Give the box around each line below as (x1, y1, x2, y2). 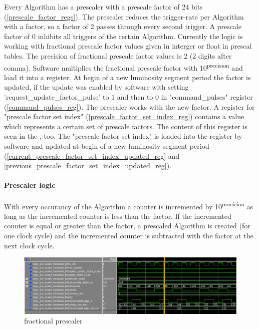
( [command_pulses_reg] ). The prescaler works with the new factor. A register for (4, 101, 255, 112)
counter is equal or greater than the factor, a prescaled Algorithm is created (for (4, 220, 250, 231)
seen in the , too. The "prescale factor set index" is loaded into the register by (4, 131, 242, 141)
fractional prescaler (24, 315, 83, 326)
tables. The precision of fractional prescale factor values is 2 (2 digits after (4, 50, 232, 61)
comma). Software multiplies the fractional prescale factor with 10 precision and (4, 61, 243, 73)
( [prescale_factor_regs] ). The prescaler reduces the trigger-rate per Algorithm (4, 11, 244, 22)
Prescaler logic (4, 180, 56, 190)
